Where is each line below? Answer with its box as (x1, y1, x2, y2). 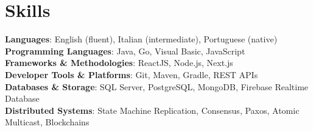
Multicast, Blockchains (5, 116, 90, 128)
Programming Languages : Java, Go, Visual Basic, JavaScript (5, 44, 245, 57)
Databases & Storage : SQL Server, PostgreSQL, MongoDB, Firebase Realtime (5, 80, 309, 93)
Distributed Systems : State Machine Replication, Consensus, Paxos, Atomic (5, 104, 300, 116)
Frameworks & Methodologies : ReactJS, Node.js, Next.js (5, 56, 233, 69)
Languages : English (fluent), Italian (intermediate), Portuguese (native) (5, 33, 278, 45)
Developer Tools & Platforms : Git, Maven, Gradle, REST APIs (5, 68, 258, 81)
